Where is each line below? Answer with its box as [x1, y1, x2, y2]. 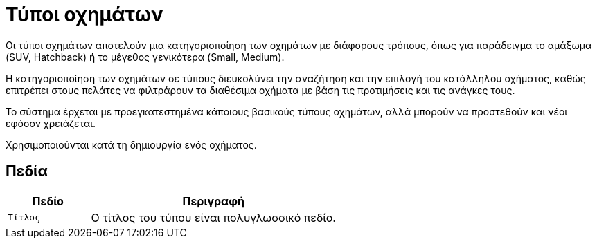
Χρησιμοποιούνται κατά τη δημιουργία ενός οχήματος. [6, 138, 257, 151]
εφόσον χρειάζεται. [6, 117, 96, 129]
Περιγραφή [182, 194, 244, 208]
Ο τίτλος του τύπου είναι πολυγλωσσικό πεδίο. [91, 210, 336, 225]
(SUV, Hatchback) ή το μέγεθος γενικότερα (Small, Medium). [6, 50, 285, 63]
